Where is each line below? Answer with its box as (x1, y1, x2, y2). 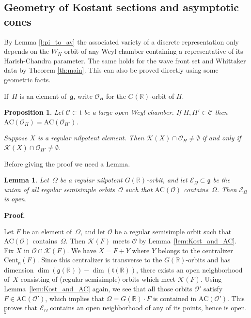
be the (213, 175, 230, 185)
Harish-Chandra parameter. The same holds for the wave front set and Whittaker (4, 55, 246, 65)
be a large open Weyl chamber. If (84, 107, 181, 117)
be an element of (22, 226, 72, 236)
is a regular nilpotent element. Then (37, 133, 144, 143)
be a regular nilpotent (60, 175, 123, 185)
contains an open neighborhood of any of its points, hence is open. (50, 303, 247, 313)
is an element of (19, 91, 67, 101)
